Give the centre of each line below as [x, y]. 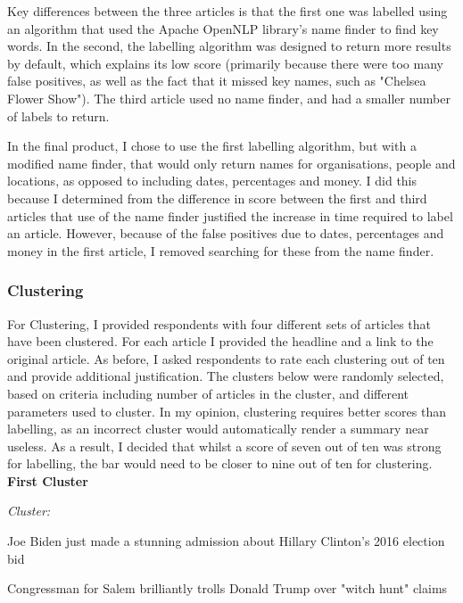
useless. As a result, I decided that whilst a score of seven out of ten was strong [224, 446]
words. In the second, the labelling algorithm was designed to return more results [229, 46]
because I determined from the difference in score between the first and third [217, 198]
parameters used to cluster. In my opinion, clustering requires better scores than [227, 411]
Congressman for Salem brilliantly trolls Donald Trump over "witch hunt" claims [227, 588]
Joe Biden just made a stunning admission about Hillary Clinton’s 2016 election [226, 541]
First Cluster [48, 480]
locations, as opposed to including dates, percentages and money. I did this [212, 181]
